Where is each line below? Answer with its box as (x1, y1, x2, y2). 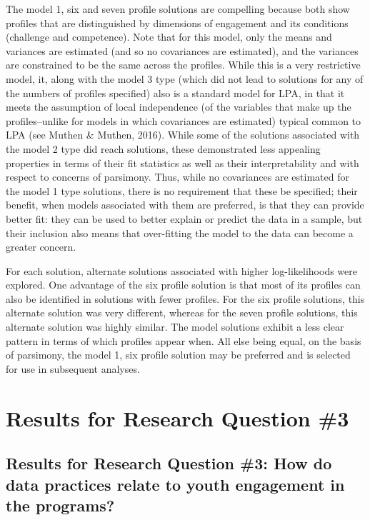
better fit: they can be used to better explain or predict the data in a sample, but (6, 211, 363, 226)
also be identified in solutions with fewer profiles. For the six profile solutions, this (6, 291, 365, 306)
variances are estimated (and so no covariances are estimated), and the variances (6, 43, 359, 58)
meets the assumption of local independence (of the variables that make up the (6, 99, 351, 114)
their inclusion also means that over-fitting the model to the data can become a (6, 225, 354, 240)
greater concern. (6, 239, 76, 254)
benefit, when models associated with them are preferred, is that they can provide (6, 197, 364, 212)
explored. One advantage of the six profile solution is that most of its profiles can (6, 277, 361, 292)
